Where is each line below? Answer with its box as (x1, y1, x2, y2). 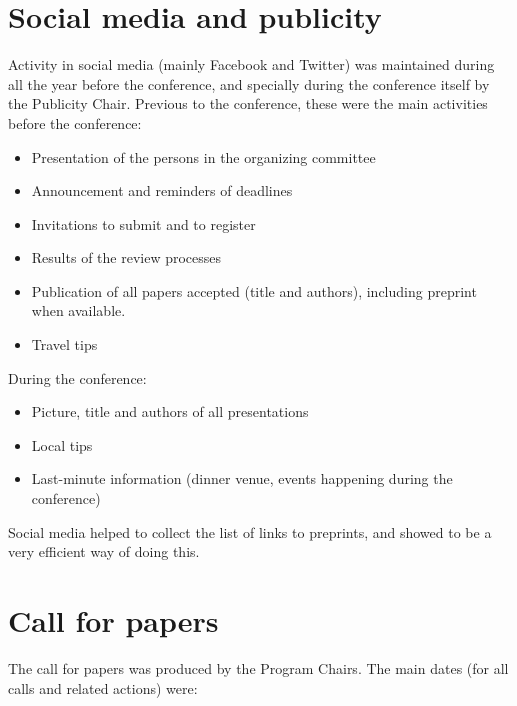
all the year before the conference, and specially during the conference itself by (8, 73, 490, 94)
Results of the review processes (31, 247, 222, 268)
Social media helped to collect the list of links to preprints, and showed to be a (8, 521, 492, 542)
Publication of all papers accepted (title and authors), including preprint (31, 280, 477, 301)
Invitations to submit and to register (31, 213, 256, 234)
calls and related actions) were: (8, 677, 198, 698)
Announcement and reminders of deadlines (31, 180, 293, 201)
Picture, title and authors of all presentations (31, 401, 309, 422)
